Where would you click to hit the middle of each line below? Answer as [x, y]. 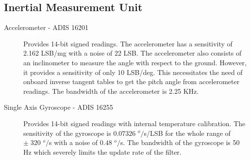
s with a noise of [74, 142]
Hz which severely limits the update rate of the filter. [102, 152]
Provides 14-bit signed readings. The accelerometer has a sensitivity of [128, 43]
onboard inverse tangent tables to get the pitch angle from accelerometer [132, 81]
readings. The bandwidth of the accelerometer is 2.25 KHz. [111, 91]
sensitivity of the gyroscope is [67, 133]
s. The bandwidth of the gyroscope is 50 [180, 142]
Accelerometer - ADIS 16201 [46, 27]
